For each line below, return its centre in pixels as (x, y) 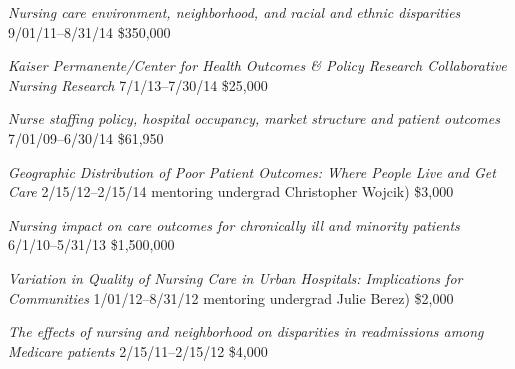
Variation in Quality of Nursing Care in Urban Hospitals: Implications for (235, 277)
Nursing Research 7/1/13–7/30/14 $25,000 (138, 84)
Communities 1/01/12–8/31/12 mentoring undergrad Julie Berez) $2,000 (231, 297)
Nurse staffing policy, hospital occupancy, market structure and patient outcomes (254, 118)
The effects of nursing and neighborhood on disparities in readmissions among (246, 331)
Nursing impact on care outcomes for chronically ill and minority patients (234, 224)
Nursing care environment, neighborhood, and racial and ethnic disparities (234, 12)
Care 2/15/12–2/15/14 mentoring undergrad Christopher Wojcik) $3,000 (231, 191)
